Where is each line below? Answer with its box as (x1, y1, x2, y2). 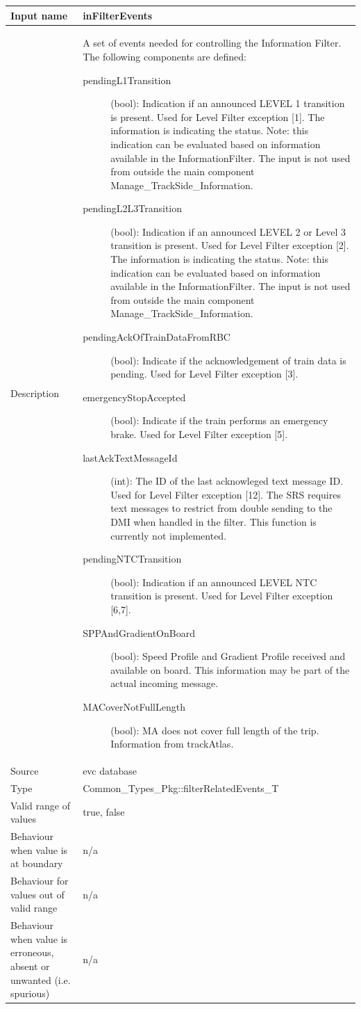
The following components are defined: (83, 49, 246, 63)
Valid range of (10, 798, 71, 812)
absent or (10, 958, 50, 973)
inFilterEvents (83, 8, 153, 22)
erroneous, (10, 945, 54, 960)
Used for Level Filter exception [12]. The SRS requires (110, 487, 341, 501)
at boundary (10, 856, 63, 871)
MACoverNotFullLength (83, 699, 185, 713)
